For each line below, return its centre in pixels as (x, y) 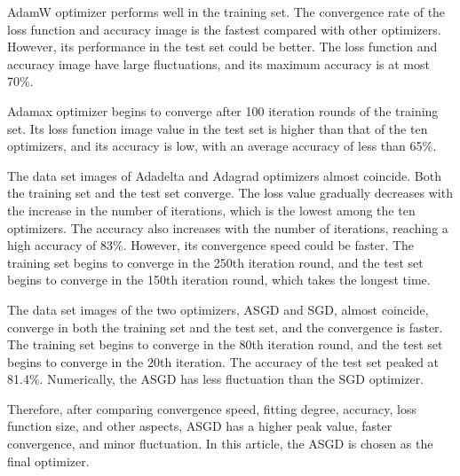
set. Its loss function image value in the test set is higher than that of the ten (218, 128)
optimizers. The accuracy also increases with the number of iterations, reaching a (228, 227)
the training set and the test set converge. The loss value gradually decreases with (230, 193)
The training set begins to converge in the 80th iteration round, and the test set (225, 344)
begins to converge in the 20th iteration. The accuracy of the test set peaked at (223, 361)
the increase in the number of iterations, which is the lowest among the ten (211, 210)
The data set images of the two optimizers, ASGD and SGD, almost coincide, (218, 309)
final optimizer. (48, 460)
